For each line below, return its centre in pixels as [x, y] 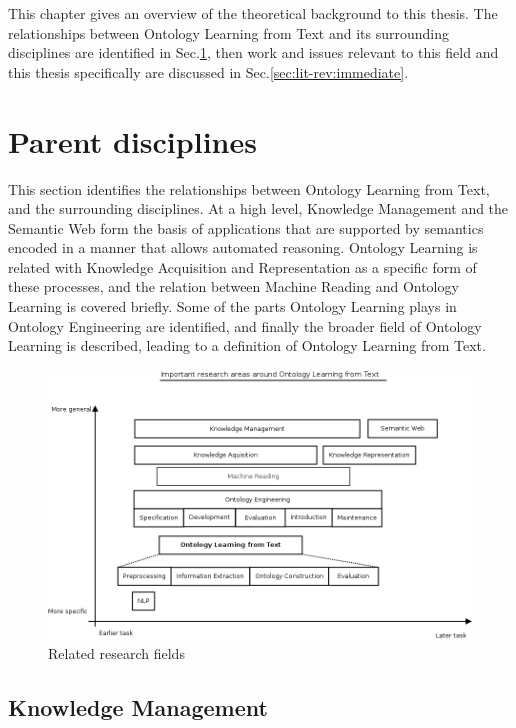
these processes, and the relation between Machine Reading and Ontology [233, 286]
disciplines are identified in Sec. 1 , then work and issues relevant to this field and [253, 52]
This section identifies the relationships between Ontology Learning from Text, [249, 188]
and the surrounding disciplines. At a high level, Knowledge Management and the [258, 208]
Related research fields [116, 653]
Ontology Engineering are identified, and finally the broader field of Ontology [245, 325]
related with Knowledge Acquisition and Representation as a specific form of [242, 266]
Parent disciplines [132, 140]
